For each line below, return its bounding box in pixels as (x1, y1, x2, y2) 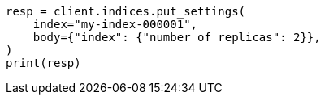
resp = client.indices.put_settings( (6, 5, 246, 18)
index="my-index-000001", (32, 18, 198, 31)
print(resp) (6, 57, 81, 69)
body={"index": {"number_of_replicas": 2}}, (32, 31, 321, 44)
